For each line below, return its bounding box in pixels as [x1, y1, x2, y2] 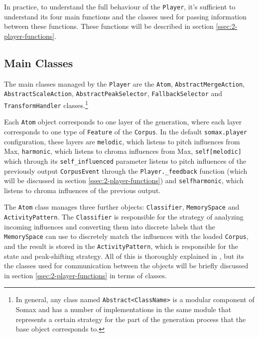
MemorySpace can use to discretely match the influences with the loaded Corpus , [4, 231, 249, 241]
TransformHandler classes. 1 [4, 98, 88, 110]
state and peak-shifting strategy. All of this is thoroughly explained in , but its [4, 250, 244, 261]
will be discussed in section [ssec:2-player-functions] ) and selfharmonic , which [4, 175, 244, 186]
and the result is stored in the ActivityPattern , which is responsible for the [4, 241, 239, 251]
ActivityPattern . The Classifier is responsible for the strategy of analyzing [4, 212, 244, 222]
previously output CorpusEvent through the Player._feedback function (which [4, 165, 248, 176]
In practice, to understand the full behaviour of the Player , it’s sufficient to [4, 1, 236, 11]
